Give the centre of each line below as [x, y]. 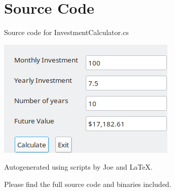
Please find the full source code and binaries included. [88, 184]
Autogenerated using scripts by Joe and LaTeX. [78, 167]
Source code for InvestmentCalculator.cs [66, 32]
